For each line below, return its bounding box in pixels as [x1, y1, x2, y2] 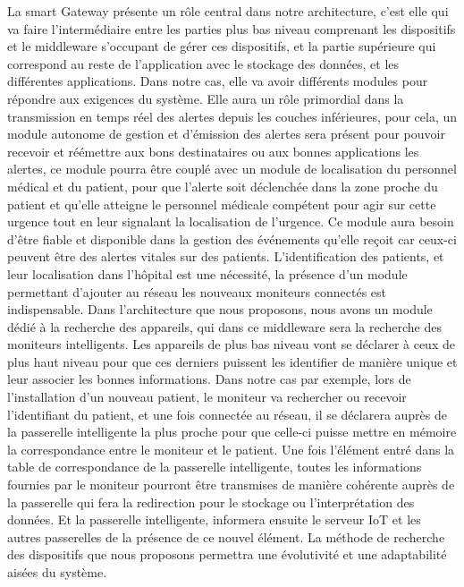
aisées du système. [7, 563, 107, 581]
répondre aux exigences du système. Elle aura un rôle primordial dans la [7, 89, 404, 107]
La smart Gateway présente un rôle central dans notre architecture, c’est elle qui [7, 2, 449, 20]
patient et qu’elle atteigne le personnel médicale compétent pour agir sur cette [7, 194, 436, 213]
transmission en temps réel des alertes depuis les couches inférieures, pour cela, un [7, 106, 458, 125]
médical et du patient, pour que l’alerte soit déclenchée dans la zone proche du [7, 176, 438, 195]
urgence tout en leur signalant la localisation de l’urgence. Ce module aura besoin [7, 212, 454, 231]
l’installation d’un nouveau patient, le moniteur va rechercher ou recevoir [7, 387, 407, 406]
